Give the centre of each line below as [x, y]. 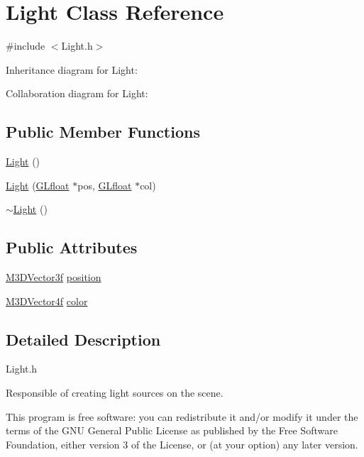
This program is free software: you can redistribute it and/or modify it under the [182, 416]
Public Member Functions [103, 132]
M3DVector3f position [54, 277]
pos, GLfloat [105, 185]
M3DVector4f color [47, 301]
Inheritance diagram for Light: [72, 69]
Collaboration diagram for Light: [77, 93]
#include [26, 46]
